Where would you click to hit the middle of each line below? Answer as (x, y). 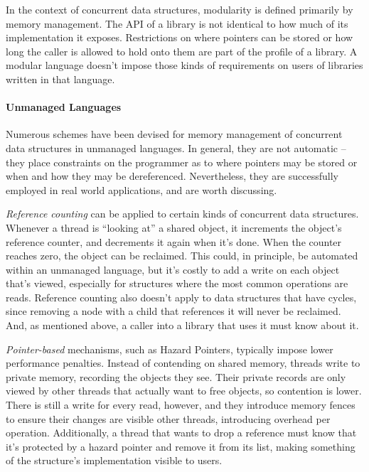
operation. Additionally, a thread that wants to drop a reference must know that (181, 433)
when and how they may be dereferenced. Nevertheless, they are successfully (172, 176)
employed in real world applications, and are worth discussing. (141, 189)
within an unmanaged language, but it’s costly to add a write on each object (173, 269)
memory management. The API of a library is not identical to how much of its (177, 23)
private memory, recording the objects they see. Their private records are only (176, 376)
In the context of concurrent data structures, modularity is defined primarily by (180, 9)
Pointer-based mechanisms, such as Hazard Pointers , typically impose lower (170, 349)
